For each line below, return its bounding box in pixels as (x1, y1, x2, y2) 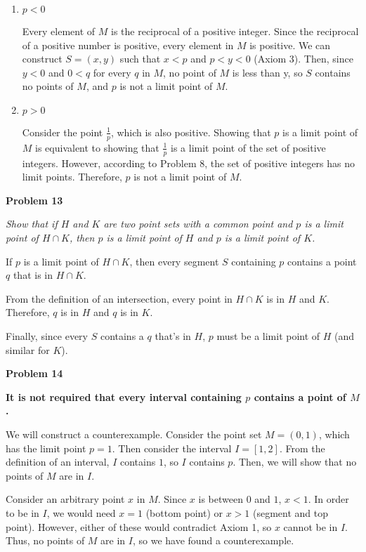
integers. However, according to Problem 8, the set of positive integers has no (22, 155, 355, 170)
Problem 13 (6, 192, 63, 207)
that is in (13, 268, 53, 282)
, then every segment (129, 254, 219, 268)
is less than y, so (232, 65, 303, 79)
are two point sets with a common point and (103, 216, 293, 231)
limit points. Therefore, (22, 169, 122, 184)
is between (198, 492, 243, 506)
